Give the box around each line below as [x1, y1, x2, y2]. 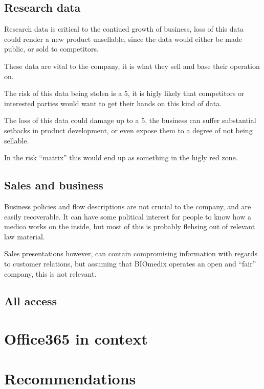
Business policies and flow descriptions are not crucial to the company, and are [4, 201, 251, 211]
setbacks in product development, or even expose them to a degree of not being [4, 125, 253, 135]
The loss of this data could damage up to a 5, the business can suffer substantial [4, 115, 256, 126]
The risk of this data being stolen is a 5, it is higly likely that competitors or [4, 88, 245, 99]
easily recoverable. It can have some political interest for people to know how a [4, 211, 251, 222]
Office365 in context [4, 328, 148, 349]
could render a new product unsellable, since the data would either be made [4, 33, 243, 44]
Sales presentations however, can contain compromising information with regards [4, 248, 257, 259]
